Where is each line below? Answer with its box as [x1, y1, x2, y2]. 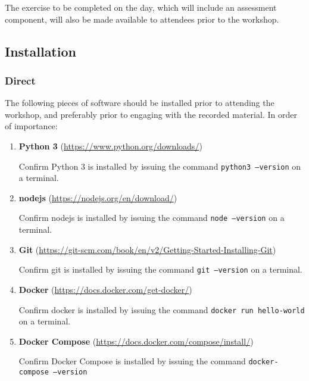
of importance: [5, 120, 58, 132]
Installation [5, 42, 76, 60]
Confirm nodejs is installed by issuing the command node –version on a [18, 211, 285, 224]
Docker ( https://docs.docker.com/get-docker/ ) [18, 283, 192, 295]
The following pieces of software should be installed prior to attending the [5, 96, 274, 109]
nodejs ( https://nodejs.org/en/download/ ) [18, 191, 177, 204]
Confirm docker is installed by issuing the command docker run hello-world [18, 303, 305, 316]
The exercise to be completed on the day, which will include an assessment [5, 1, 277, 13]
